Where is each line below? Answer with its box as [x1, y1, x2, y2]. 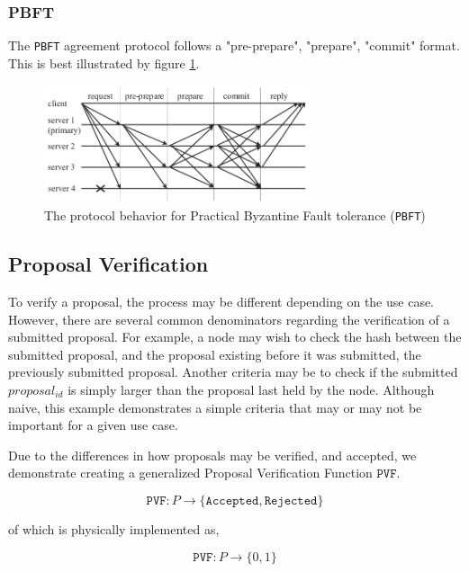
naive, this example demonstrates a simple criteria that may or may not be [8, 398, 422, 416]
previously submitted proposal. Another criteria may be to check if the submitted [8, 362, 458, 381]
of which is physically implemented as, [8, 519, 220, 538]
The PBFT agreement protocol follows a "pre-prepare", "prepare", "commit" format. [8, 36, 460, 55]
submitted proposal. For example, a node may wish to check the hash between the [8, 327, 462, 346]
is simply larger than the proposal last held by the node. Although [68, 380, 435, 398]
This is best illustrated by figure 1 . [8, 53, 200, 72]
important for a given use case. [8, 416, 178, 434]
